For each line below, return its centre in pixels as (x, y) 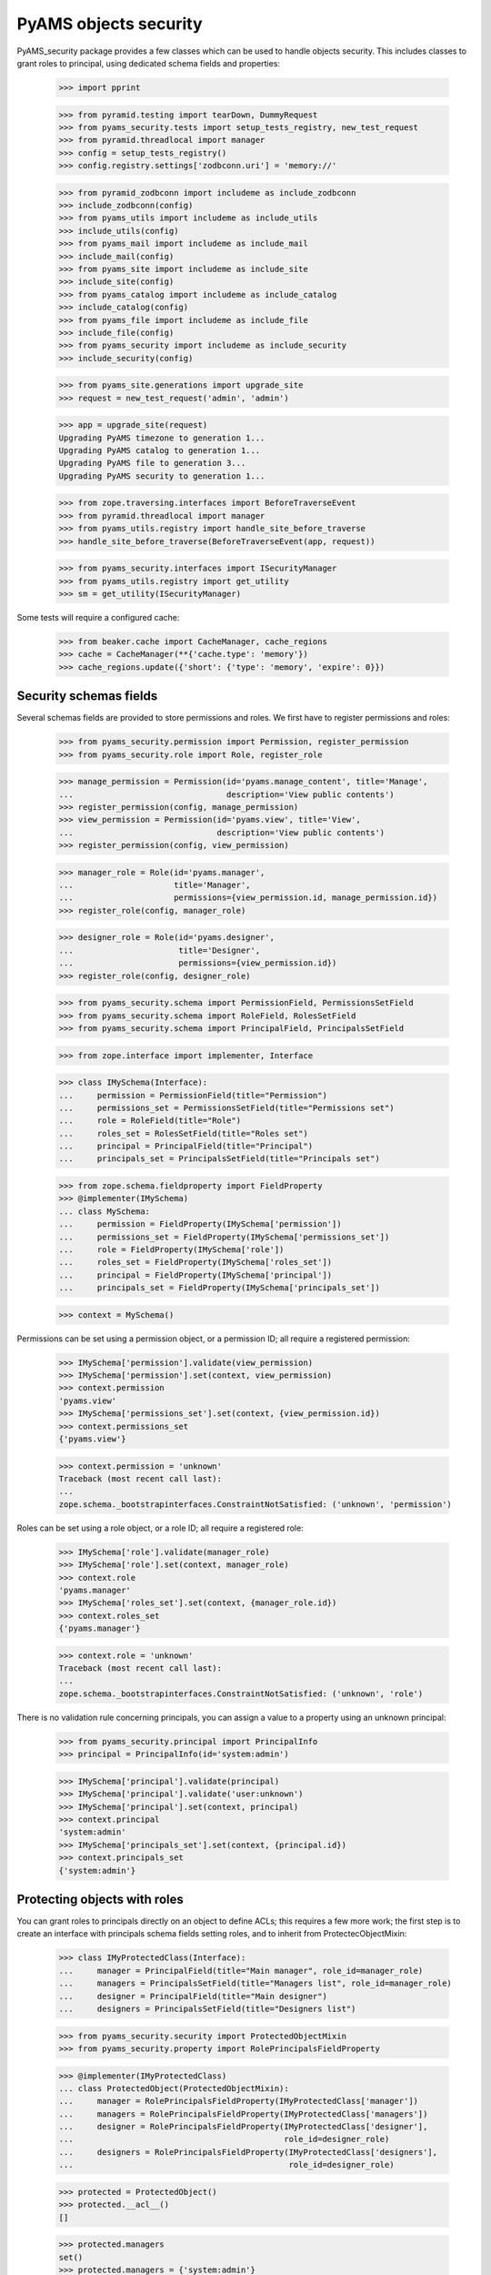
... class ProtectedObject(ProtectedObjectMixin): (174, 2088)
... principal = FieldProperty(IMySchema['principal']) (195, 1275)
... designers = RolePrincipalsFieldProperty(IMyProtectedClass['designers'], (248, 2152)
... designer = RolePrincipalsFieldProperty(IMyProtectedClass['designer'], (243, 2127)
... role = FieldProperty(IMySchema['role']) (171, 1249)
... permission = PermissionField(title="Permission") (193, 1095)
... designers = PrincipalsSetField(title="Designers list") (207, 2008)
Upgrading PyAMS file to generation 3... (152, 463)
